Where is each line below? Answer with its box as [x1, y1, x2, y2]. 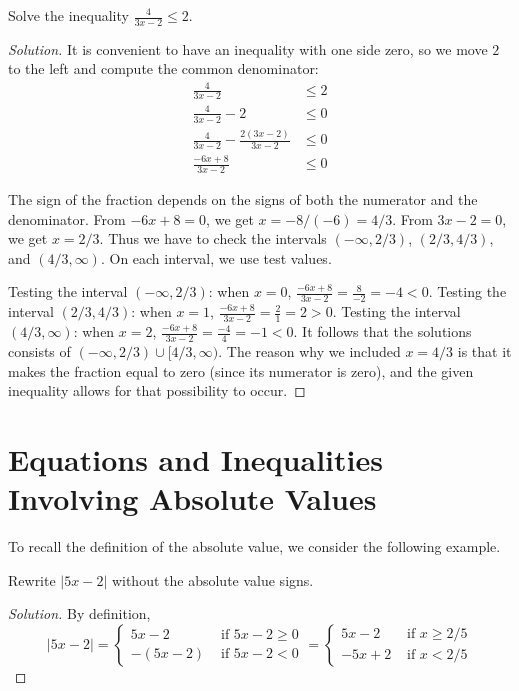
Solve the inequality [8, 5, 129, 25]
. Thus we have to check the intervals [99, 228, 327, 249]
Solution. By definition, [8, 603, 151, 624]
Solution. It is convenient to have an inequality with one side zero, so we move [8, 38, 488, 59]
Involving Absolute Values [8, 478, 377, 519]
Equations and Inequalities [8, 438, 383, 479]
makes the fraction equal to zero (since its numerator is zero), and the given [8, 360, 474, 381]
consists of [8, 340, 71, 361]
